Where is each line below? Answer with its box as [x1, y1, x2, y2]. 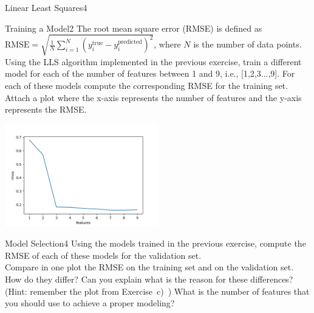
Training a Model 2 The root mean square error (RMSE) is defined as [5, 21, 262, 34]
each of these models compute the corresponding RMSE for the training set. [5, 79, 288, 91]
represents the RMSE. [5, 103, 87, 116]
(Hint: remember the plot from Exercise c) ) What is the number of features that [5, 284, 310, 297]
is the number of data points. [193, 38, 302, 51]
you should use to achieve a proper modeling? [5, 297, 175, 309]
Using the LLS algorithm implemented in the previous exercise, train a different [5, 55, 302, 68]
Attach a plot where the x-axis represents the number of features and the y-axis [5, 91, 302, 104]
